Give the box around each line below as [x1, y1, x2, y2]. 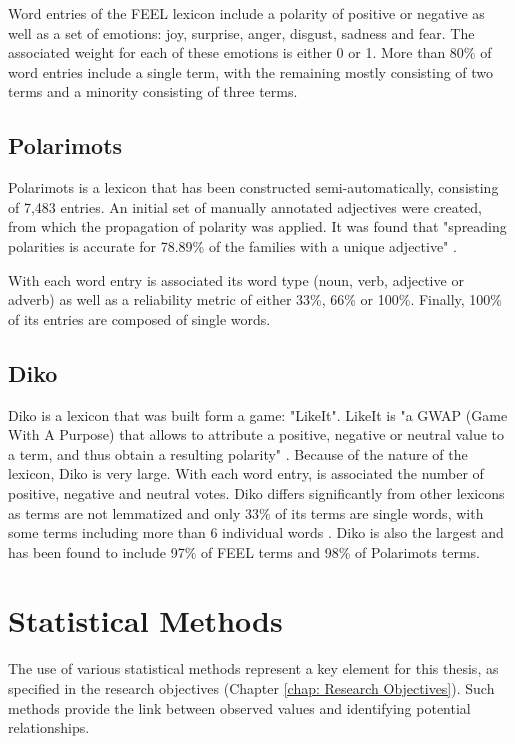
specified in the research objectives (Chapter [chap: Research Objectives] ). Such [8, 678, 495, 698]
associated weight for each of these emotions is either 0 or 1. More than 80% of [8, 42, 492, 63]
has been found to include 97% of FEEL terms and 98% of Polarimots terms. [8, 541, 480, 562]
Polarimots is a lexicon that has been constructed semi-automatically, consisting [8, 177, 499, 198]
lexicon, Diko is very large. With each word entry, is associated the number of [8, 463, 484, 484]
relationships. [8, 717, 90, 738]
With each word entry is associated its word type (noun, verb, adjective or [8, 269, 464, 290]
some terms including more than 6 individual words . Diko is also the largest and [8, 522, 504, 543]
